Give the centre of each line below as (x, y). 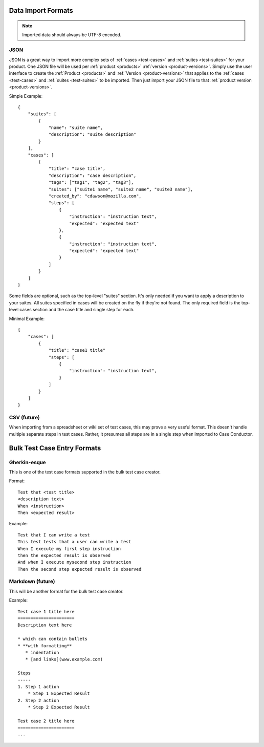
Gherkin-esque (28, 462)
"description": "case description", (92, 175)
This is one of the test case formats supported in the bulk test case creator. (85, 472)
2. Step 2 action (38, 700)
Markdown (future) (32, 581)
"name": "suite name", (76, 128)
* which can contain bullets (53, 639)
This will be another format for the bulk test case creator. (66, 591)
